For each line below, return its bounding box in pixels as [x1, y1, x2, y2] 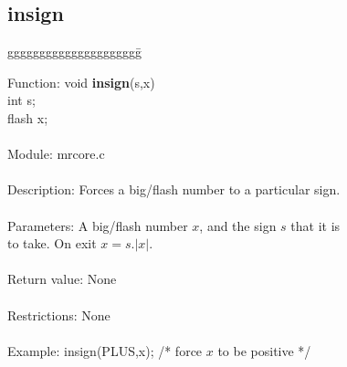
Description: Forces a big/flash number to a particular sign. [7, 180, 341, 199]
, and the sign [199, 215, 277, 235]
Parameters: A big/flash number [7, 215, 188, 235]
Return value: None [7, 269, 117, 288]
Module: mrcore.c [7, 144, 105, 163]
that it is [290, 215, 341, 235]
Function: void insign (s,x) [7, 72, 155, 91]
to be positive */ [217, 341, 311, 360]
